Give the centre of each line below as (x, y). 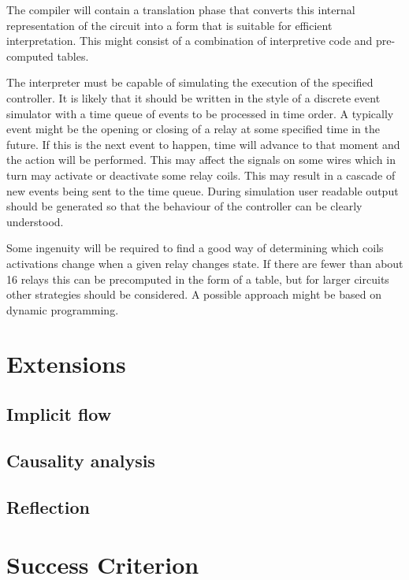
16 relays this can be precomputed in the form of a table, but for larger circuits (198, 279)
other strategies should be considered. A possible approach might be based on (194, 294)
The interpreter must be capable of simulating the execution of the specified (190, 82)
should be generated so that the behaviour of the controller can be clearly (184, 206)
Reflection (48, 506)
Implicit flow (59, 414)
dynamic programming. (63, 309)
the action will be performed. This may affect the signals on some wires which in (201, 160)
